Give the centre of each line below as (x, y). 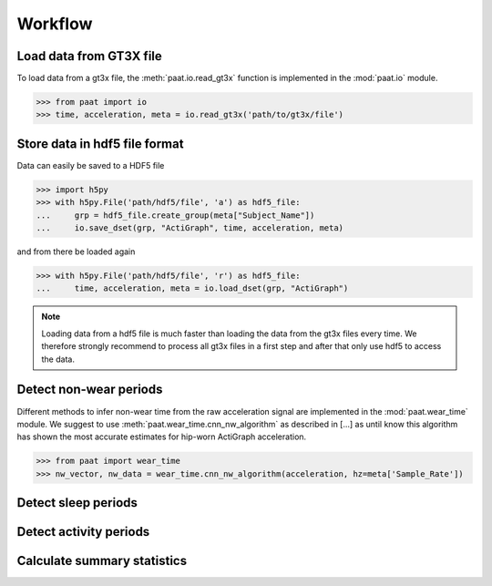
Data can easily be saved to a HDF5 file (91, 165)
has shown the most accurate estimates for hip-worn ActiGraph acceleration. (162, 437)
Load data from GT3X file (90, 56)
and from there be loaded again (76, 252)
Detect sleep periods (77, 503)
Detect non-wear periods (90, 390)
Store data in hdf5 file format (100, 144)
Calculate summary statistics (102, 561)
